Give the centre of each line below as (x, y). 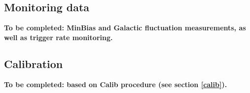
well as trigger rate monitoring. (58, 37)
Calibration (34, 63)
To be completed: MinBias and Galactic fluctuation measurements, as (125, 28)
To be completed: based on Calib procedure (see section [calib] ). (116, 84)
